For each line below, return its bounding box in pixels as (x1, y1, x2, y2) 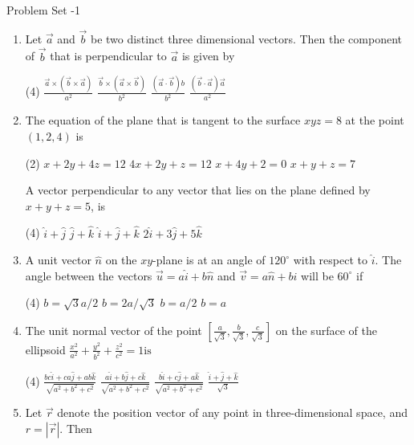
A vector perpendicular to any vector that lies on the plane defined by (25, 182, 371, 198)
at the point (345, 112, 404, 129)
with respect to (293, 251, 367, 268)
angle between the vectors (25, 267, 152, 284)
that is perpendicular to (50, 47, 167, 64)
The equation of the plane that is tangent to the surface (25, 112, 301, 129)
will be (301, 267, 334, 284)
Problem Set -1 (6, 2, 81, 18)
